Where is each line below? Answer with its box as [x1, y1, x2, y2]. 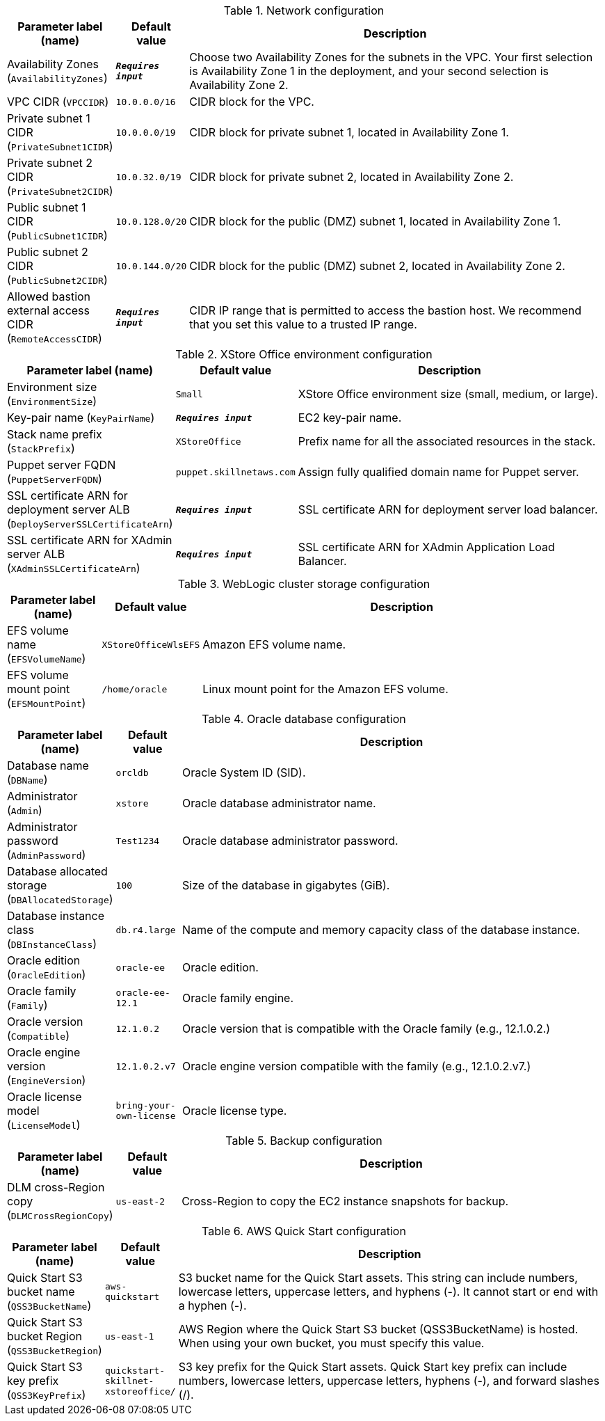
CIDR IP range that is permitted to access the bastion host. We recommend [189, 303, 581, 317]
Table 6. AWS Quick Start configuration [202, 1224, 406, 1238]
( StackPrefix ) [7, 441, 75, 455]
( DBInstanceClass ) [7, 937, 97, 951]
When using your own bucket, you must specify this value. [178, 1336, 485, 1350]
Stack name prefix [7, 427, 102, 441]
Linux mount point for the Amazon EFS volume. [202, 682, 449, 696]
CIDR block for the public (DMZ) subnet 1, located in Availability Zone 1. [189, 214, 561, 228]
